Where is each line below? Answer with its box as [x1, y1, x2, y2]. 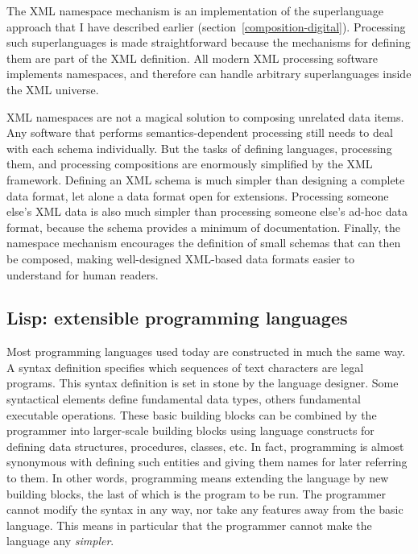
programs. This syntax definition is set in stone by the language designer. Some [6, 374, 399, 391]
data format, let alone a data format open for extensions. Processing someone [6, 187, 389, 204]
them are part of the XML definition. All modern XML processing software [6, 49, 378, 66]
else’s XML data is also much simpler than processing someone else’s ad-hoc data [6, 203, 408, 220]
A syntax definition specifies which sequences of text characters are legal [6, 358, 364, 375]
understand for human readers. [6, 266, 159, 283]
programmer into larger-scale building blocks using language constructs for [6, 422, 375, 439]
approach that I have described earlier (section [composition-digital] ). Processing [6, 18, 406, 35]
